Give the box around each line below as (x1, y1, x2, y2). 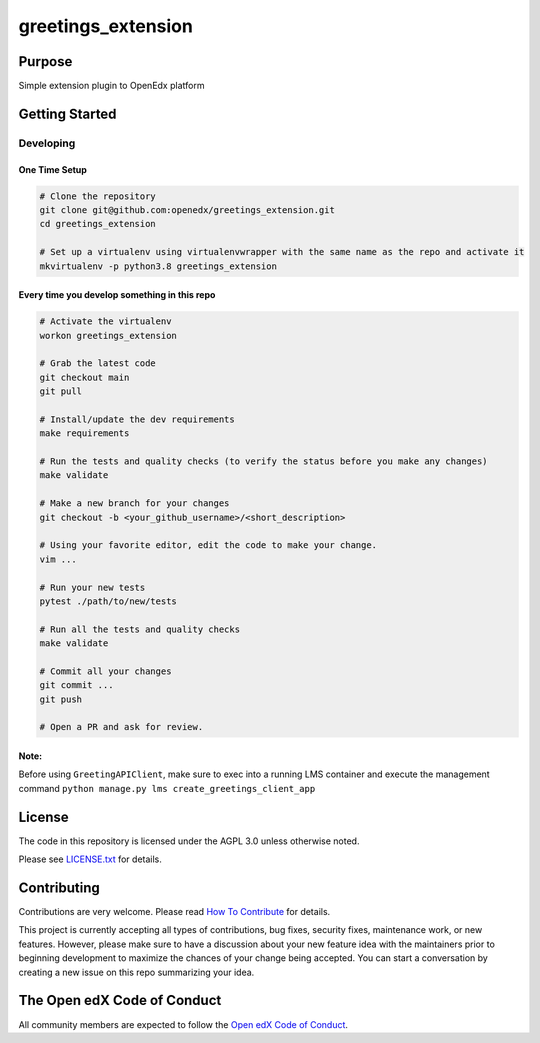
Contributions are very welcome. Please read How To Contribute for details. (18, 906, 331, 918)
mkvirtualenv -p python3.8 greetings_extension (39, 260, 277, 272)
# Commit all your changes (39, 665, 172, 677)
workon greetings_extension (39, 330, 177, 341)
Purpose (18, 53, 73, 70)
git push (39, 693, 83, 705)
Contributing (18, 879, 100, 896)
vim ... (39, 553, 77, 565)
